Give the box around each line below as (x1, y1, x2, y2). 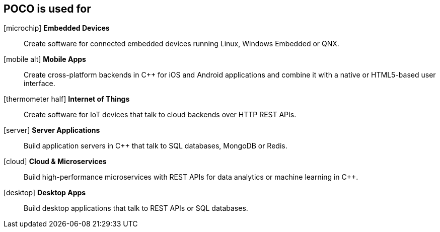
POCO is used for (4, 3, 91, 15)
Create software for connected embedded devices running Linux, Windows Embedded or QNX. (24, 39, 339, 48)
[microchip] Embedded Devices (4, 24, 110, 33)
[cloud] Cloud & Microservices (4, 157, 107, 166)
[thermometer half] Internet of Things (4, 95, 130, 104)
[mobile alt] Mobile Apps (4, 55, 86, 64)
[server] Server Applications (4, 126, 100, 135)
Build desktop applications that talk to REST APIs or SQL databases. (24, 204, 248, 213)
